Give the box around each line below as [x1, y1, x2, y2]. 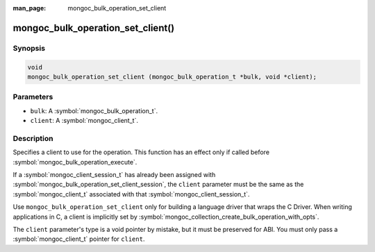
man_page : [12, 4, 47, 12]
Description [12, 133, 53, 143]
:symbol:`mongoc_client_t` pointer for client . [12, 235, 145, 243]
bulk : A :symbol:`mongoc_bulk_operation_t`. [30, 106, 158, 115]
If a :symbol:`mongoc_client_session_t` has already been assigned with [12, 171, 216, 178]
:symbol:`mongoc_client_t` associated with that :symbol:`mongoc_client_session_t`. [12, 190, 250, 198]
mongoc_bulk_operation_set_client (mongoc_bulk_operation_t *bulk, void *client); [27, 73, 317, 81]
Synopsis [12, 43, 45, 53]
